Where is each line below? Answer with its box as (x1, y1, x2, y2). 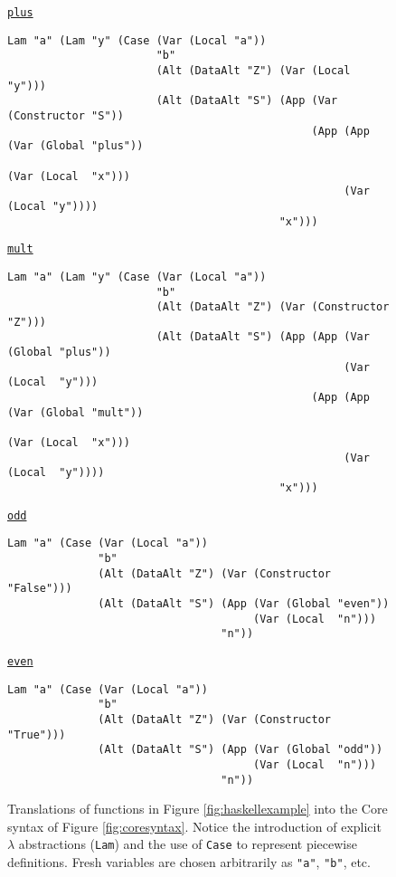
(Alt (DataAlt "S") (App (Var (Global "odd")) (98, 743, 383, 757)
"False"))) (7, 582, 72, 596)
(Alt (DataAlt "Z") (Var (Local (156, 63, 351, 77)
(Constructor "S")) (7, 109, 124, 122)
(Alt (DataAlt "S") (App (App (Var (156, 330, 370, 344)
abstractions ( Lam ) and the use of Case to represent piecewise (18, 834, 357, 853)
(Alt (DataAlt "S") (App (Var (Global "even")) (98, 596, 390, 610)
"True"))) (7, 728, 66, 741)
